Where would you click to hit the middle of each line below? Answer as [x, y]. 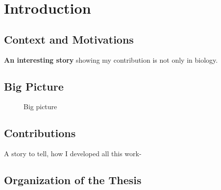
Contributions [40, 133]
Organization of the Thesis [73, 180]
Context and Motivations [69, 39]
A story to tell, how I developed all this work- [73, 154]
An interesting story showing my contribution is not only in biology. [111, 59]
